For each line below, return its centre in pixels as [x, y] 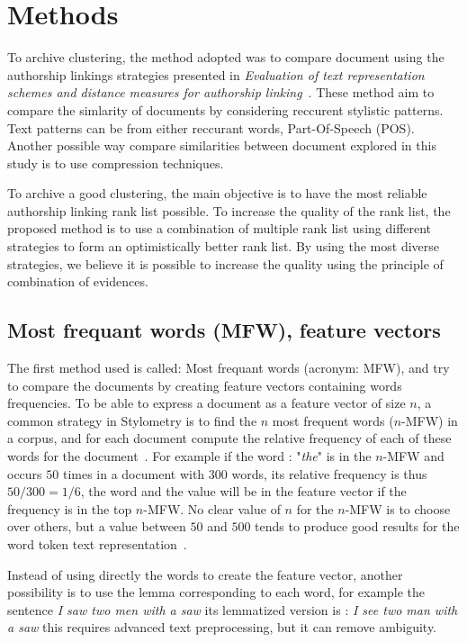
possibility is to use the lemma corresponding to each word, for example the [216, 592]
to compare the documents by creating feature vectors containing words [205, 385]
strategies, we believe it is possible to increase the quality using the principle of [225, 263]
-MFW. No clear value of [212, 508]
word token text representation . [97, 543]
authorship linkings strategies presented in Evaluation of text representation [216, 74]
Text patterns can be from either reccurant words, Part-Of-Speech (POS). [211, 127]
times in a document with [134, 473]
